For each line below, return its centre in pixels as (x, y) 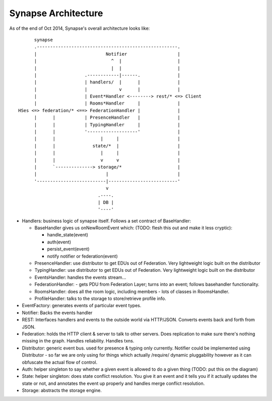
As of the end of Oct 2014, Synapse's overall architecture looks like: (80, 28)
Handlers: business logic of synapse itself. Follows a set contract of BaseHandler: (107, 221)
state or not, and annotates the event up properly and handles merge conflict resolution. (113, 383)
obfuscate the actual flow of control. (60, 362)
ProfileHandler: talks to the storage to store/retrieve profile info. (100, 298)
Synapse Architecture (56, 13)
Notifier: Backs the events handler (57, 313)
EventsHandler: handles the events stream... (80, 277)
